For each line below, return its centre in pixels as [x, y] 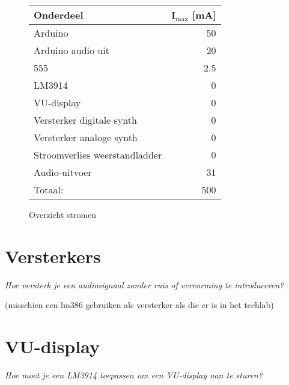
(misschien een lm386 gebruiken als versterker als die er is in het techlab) [139, 305]
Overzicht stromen [63, 214]
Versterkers [53, 256]
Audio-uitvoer [63, 172]
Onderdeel [59, 15]
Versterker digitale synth [85, 120]
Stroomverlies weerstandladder [98, 155]
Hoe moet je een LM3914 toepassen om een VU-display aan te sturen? [134, 375]
